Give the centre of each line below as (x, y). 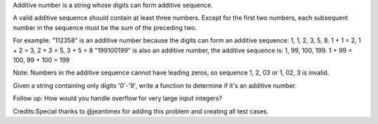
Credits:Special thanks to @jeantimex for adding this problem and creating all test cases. (141, 111)
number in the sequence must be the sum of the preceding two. (105, 27)
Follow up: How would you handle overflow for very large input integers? (118, 98)
